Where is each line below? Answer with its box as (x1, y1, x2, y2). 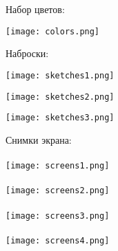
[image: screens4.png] (6, 235, 110, 245)
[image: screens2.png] (6, 186, 110, 196)
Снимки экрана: (6, 132, 72, 146)
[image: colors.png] (6, 26, 100, 36)
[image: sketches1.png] (6, 70, 115, 80)
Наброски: (6, 46, 49, 61)
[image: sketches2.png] (6, 91, 115, 102)
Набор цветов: (6, 2, 65, 16)
